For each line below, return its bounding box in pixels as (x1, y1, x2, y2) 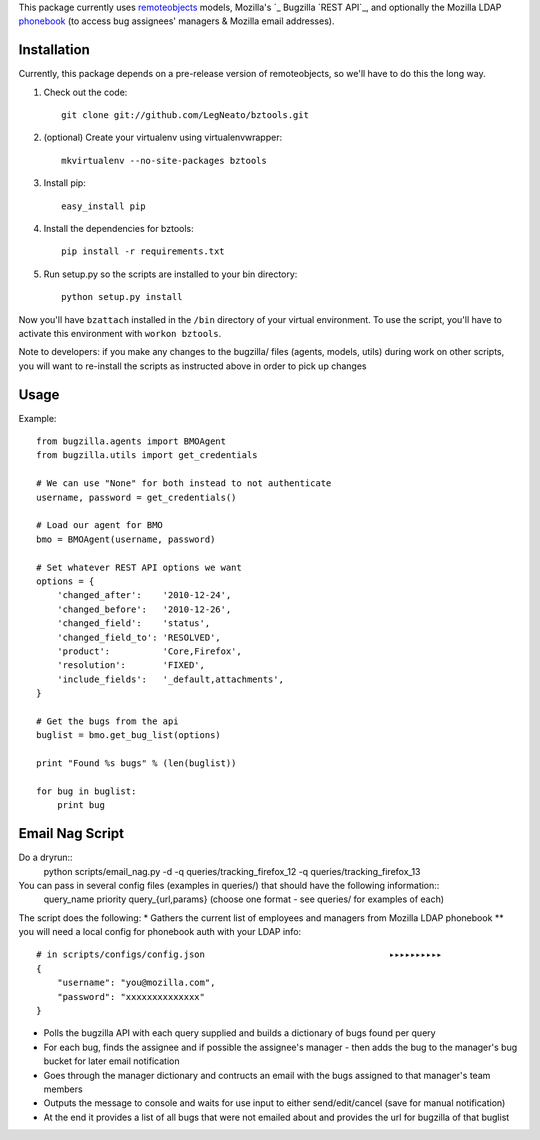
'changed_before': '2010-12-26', (56, 603, 232, 615)
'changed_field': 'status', (56, 618, 211, 629)
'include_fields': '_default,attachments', (56, 673, 285, 685)
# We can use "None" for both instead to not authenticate (36, 478, 332, 489)
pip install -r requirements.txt (61, 246, 225, 257)
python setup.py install (61, 291, 183, 303)
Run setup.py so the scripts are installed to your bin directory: (43, 268, 298, 280)
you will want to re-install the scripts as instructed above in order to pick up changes (18, 360, 367, 372)
